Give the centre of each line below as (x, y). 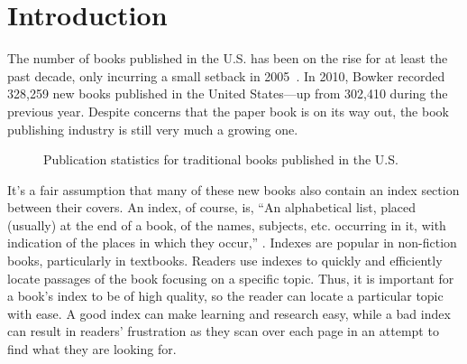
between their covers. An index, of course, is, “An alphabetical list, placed (212, 207)
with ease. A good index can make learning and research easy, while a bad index (229, 313)
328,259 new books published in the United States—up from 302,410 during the (228, 93)
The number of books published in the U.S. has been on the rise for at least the (228, 58)
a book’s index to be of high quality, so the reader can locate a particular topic (225, 296)
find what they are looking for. (92, 349)
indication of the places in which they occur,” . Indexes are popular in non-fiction (232, 243)
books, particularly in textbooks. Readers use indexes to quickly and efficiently (225, 261)
